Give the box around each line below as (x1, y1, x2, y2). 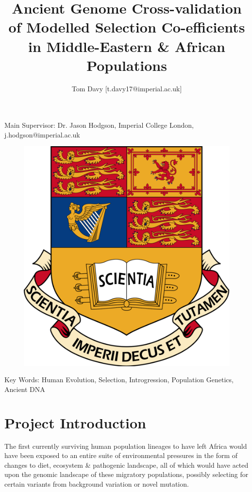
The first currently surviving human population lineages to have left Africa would (4, 441, 247, 451)
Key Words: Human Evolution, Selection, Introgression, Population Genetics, (4, 374, 234, 385)
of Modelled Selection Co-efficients (8, 17, 245, 37)
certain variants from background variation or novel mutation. (4, 479, 189, 489)
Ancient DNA (4, 384, 45, 394)
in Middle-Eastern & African (28, 36, 225, 56)
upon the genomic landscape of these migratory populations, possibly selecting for (4, 469, 249, 479)
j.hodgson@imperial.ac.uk (4, 129, 80, 139)
